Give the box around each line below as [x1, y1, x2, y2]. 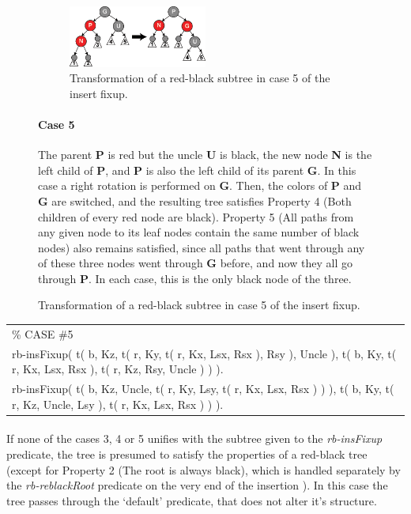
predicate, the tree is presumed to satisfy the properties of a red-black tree [6, 445, 368, 462]
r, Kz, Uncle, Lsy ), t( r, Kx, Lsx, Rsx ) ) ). [12, 395, 224, 412]
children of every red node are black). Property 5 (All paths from [38, 208, 354, 225]
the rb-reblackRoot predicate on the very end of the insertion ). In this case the [6, 477, 388, 493]
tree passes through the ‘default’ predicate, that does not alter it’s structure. [6, 492, 377, 508]
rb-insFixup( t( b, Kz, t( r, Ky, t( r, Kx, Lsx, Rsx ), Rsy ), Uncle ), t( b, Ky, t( [12, 345, 397, 361]
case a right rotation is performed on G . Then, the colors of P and [38, 177, 362, 194]
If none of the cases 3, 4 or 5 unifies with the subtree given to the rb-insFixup [6, 430, 383, 447]
